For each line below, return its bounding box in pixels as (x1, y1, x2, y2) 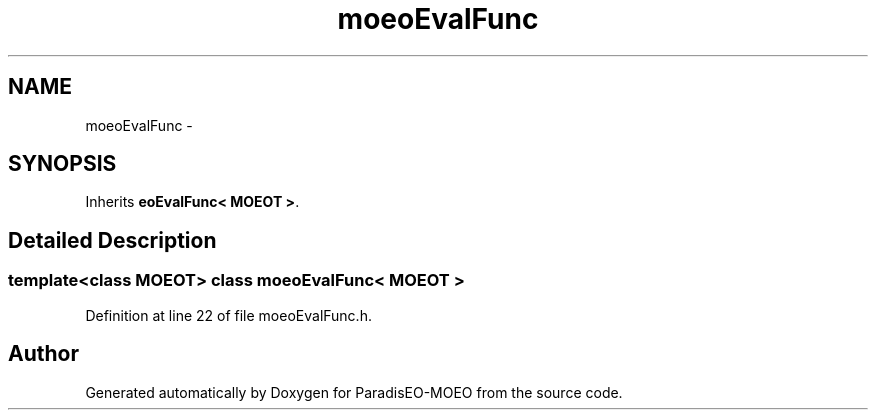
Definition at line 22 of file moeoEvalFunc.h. (85, 306, 372, 324)
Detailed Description (8, 227, 217, 253)
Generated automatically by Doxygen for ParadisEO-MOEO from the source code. (85, 383, 623, 401)
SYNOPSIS (8, 151, 117, 177)
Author (8, 341, 79, 367)
